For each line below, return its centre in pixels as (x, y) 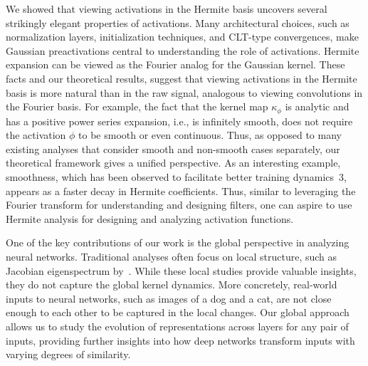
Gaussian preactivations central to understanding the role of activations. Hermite (183, 50)
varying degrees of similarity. (68, 354)
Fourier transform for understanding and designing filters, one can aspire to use (179, 205)
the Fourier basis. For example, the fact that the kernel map (137, 106)
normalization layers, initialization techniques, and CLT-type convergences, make (182, 37)
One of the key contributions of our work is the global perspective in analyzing (178, 242)
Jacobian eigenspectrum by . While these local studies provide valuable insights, (181, 270)
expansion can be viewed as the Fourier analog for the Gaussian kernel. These (175, 64)
